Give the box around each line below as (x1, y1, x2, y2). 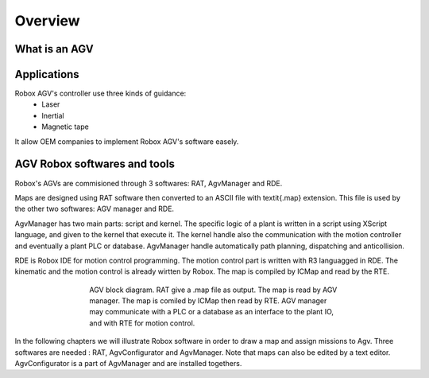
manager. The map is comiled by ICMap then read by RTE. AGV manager (89, 296, 327, 306)
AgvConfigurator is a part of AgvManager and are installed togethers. (14, 359, 242, 368)
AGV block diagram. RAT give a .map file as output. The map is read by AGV (89, 285, 338, 294)
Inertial (41, 111, 64, 120)
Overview (14, 12, 80, 29)
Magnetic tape (41, 122, 89, 131)
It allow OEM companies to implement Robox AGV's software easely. (14, 136, 239, 146)
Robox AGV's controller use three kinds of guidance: (14, 88, 187, 99)
